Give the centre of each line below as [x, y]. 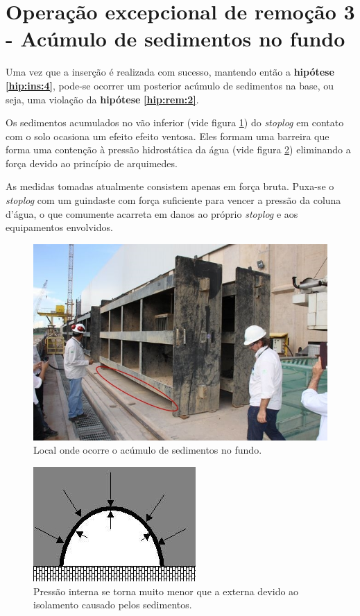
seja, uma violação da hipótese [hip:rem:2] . [102, 99]
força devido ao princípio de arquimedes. [92, 163]
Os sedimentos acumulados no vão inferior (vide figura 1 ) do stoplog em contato [175, 122]
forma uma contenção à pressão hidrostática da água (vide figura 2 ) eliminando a [178, 149]
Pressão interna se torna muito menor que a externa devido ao [166, 591]
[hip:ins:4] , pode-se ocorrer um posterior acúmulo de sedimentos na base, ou [170, 85]
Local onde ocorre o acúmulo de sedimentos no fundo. [148, 450]
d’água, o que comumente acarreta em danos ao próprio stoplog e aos [152, 213]
